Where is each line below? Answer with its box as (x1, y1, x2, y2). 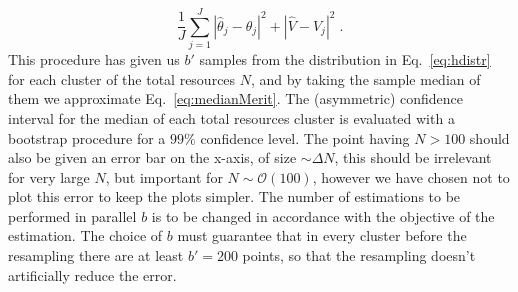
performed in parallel (8, 205, 137, 226)
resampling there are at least (8, 245, 184, 266)
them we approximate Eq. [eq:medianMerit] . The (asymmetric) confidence (8, 88, 464, 109)
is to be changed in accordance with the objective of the (151, 205, 495, 226)
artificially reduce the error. (8, 264, 177, 285)
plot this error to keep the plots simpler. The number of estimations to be (8, 186, 461, 207)
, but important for (105, 166, 223, 187)
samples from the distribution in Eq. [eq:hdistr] (199, 49, 491, 70)
